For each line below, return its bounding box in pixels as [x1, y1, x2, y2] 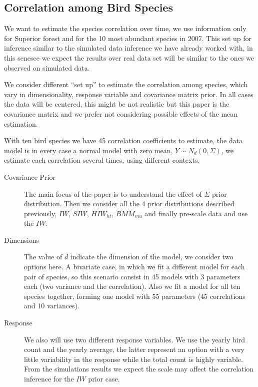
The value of [24, 251, 62, 262]
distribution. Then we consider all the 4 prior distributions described [24, 198, 234, 209]
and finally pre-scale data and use [144, 208, 248, 218]
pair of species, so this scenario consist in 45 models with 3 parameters [24, 271, 240, 281]
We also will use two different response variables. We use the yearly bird [24, 334, 245, 344]
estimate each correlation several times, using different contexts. [4, 155, 200, 165]
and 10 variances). [24, 300, 79, 311]
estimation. [4, 118, 38, 129]
